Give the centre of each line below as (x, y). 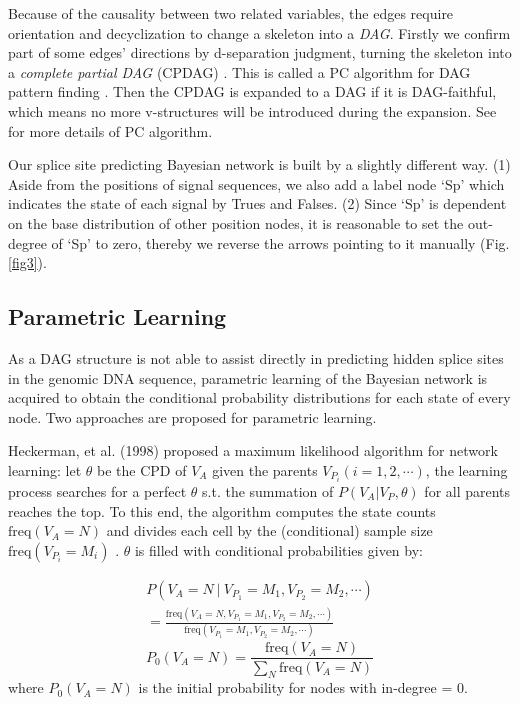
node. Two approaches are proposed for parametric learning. (192, 416)
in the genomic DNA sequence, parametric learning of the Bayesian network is (248, 377)
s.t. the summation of (268, 490)
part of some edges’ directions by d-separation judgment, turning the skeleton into (260, 52)
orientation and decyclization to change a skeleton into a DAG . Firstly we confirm (259, 32)
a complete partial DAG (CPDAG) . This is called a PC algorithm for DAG (239, 71)
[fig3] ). (27, 262)
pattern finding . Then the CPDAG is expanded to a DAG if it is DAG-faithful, (252, 91)
